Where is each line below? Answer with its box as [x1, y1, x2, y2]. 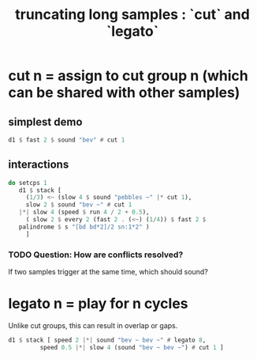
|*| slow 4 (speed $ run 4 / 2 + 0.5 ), [18, 208, 150, 217]
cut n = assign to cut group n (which [8, 67, 248, 85]
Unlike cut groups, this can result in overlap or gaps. [8, 320, 178, 330]
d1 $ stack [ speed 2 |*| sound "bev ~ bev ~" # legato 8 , [8, 336, 207, 344]
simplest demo [8, 115, 83, 128]
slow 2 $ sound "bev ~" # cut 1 [25, 201, 132, 209]
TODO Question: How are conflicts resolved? [8, 249, 184, 260]
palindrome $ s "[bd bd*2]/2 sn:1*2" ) [18, 223, 150, 231]
